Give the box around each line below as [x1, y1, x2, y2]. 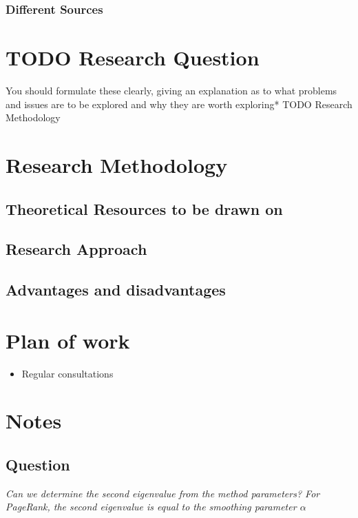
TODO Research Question [6, 43, 260, 72]
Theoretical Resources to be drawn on [6, 198, 283, 219]
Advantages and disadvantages [6, 279, 226, 300]
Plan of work [6, 326, 130, 354]
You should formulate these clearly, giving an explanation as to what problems [6, 83, 337, 97]
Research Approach [6, 238, 147, 260]
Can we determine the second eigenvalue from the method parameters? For [6, 486, 320, 500]
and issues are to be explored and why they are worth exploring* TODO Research [6, 96, 352, 111]
